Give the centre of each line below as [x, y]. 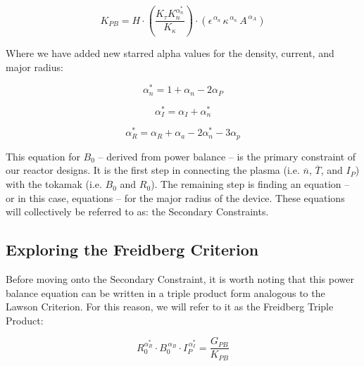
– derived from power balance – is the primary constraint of [227, 156]
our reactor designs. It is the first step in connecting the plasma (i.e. [153, 170]
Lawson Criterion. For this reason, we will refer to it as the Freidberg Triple [170, 307]
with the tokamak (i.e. [54, 184]
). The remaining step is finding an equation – [250, 184]
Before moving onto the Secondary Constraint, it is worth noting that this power [180, 279]
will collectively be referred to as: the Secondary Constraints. [137, 212]
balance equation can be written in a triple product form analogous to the [165, 292]
